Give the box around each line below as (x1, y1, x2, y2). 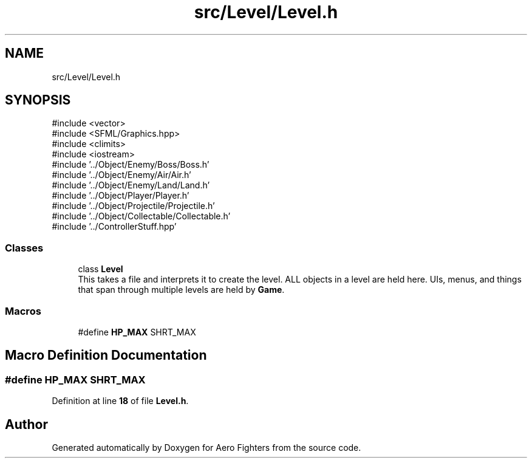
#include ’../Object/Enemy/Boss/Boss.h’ (52, 159, 210, 170)
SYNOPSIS (5, 92, 71, 108)
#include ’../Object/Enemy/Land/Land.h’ (52, 180, 210, 191)
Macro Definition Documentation (5, 348, 207, 363)
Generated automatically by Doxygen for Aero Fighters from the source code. (52, 442, 361, 453)
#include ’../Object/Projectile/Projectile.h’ (52, 201, 215, 211)
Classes (5, 241, 44, 254)
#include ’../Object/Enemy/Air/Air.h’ (52, 170, 191, 180)
